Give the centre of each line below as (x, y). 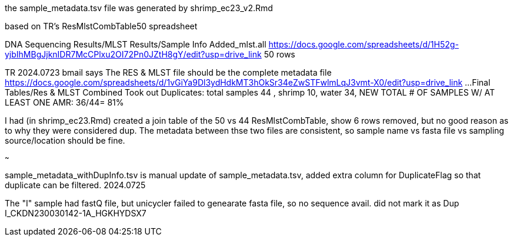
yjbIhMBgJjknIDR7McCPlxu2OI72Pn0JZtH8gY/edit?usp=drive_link (133, 54)
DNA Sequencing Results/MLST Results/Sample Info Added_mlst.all (136, 44)
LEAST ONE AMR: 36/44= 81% (64, 102)
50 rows (279, 54)
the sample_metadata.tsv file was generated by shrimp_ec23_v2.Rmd (139, 8)
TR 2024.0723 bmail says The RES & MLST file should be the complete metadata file (168, 72)
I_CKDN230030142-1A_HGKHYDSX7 (76, 213)
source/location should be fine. (65, 140)
